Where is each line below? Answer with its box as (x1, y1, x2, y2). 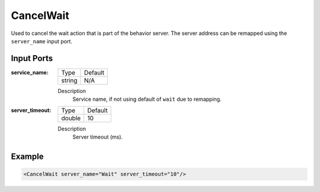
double (61, 114, 81, 122)
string (61, 76, 78, 84)
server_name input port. (11, 37, 72, 44)
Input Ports (11, 53, 53, 63)
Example (11, 151, 44, 161)
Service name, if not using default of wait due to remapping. (72, 95, 222, 103)
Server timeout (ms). (72, 133, 123, 140)
